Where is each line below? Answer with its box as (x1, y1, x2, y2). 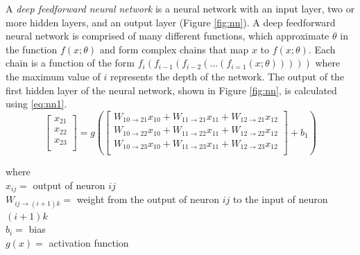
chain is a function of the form (6, 55, 135, 70)
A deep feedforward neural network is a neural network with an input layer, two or (6, 1, 355, 15)
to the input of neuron (233, 192, 328, 206)
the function (6, 42, 58, 56)
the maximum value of (6, 69, 101, 83)
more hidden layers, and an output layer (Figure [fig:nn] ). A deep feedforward (6, 15, 336, 29)
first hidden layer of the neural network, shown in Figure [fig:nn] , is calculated (6, 82, 337, 97)
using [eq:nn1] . (6, 96, 67, 111)
